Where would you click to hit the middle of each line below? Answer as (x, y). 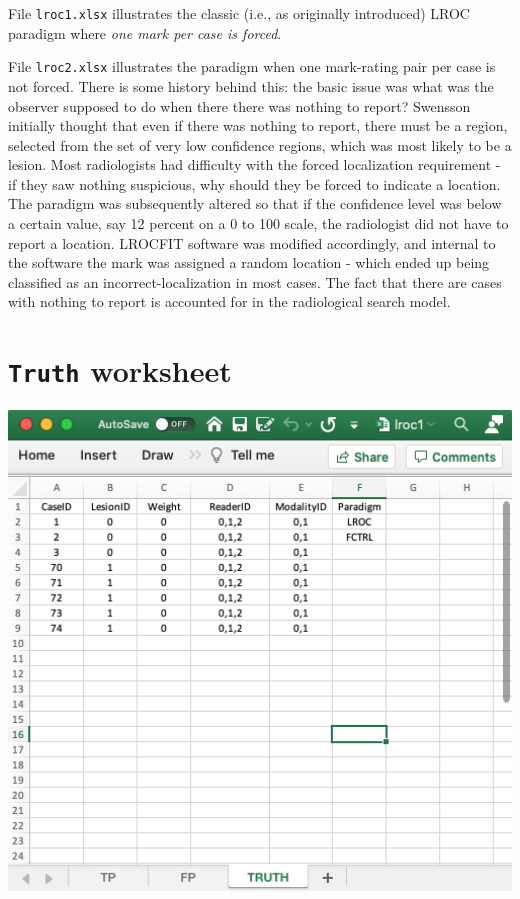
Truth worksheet (120, 370)
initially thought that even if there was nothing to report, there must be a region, (258, 125)
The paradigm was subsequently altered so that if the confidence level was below (255, 203)
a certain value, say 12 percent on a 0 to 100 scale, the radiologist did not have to (258, 223)
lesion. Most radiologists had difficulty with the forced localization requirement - (254, 164)
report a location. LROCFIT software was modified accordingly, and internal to (252, 242)
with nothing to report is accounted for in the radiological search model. (229, 301)
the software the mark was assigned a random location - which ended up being (249, 262)
